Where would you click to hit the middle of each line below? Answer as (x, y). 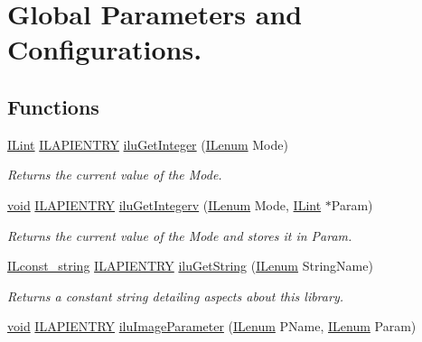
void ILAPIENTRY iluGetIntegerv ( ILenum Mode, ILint (164, 204)
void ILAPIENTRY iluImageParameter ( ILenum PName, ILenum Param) (212, 326)
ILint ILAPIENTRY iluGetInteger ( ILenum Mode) (148, 144)
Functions (53, 106)
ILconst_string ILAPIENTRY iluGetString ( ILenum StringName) (190, 266)
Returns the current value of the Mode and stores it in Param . (180, 235)
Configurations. (105, 49)
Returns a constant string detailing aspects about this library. (175, 296)
